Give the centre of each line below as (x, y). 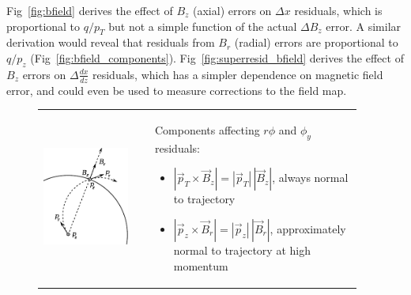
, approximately (308, 228)
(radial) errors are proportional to (316, 42)
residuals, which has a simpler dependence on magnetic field (238, 74)
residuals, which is (338, 10)
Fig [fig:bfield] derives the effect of (90, 10)
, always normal (310, 178)
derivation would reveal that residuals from (111, 42)
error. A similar (364, 26)
